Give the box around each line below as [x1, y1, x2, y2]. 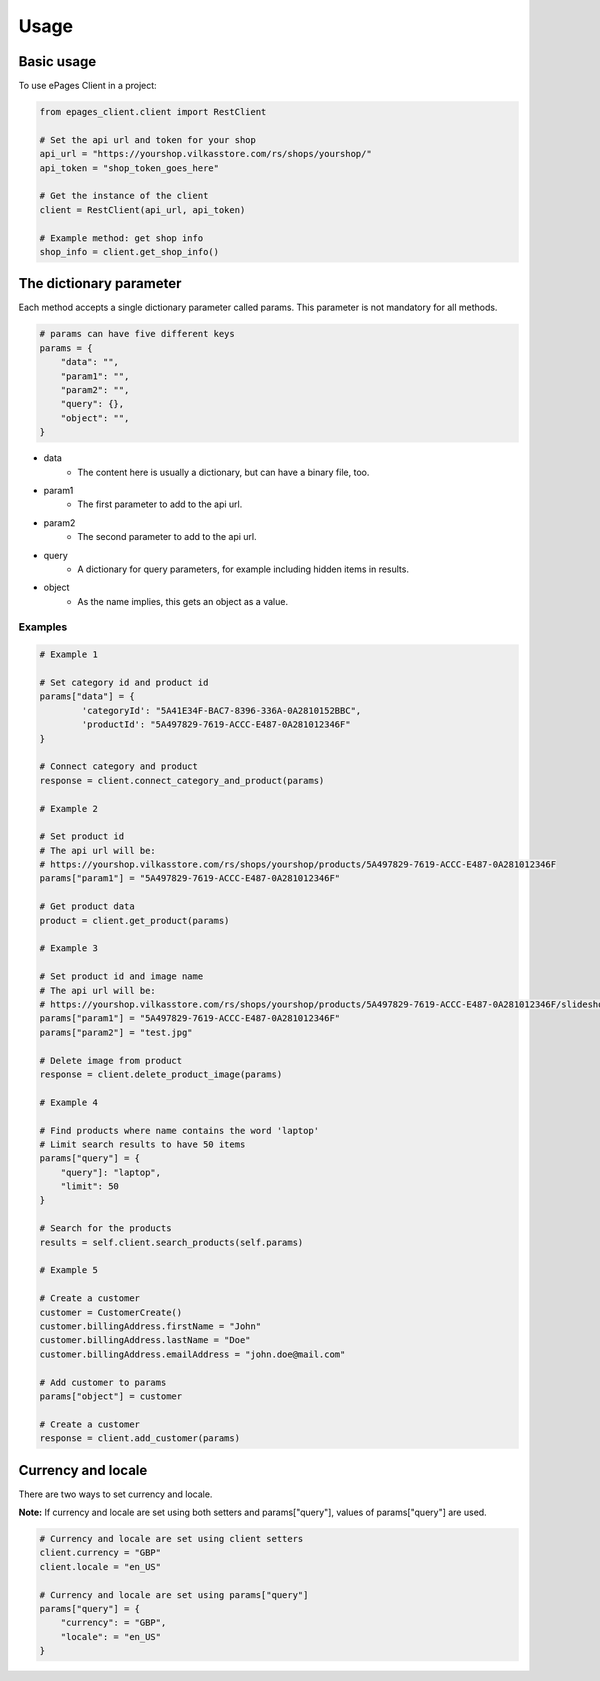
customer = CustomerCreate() [39, 1306, 183, 1318]
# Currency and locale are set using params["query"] [39, 1589, 309, 1600]
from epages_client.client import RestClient [39, 106, 267, 118]
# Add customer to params [39, 1376, 167, 1388]
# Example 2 [39, 803, 99, 814]
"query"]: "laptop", [60, 1166, 162, 1178]
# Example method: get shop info [39, 232, 204, 244]
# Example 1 [39, 649, 99, 660]
